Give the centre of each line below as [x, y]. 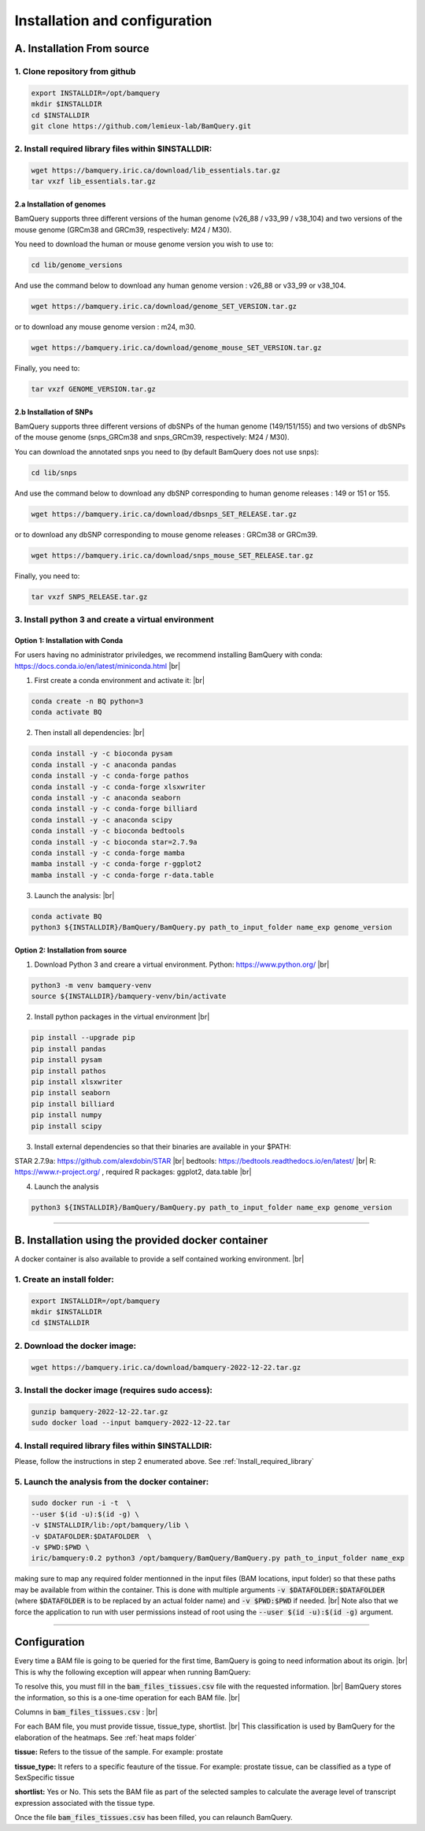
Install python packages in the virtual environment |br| [122, 1017]
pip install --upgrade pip [83, 1038]
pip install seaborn [70, 1093]
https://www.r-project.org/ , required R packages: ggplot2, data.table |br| [133, 1172]
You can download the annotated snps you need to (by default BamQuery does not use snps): [167, 451]
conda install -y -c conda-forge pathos [110, 776]
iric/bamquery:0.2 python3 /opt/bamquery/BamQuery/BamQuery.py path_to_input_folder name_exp [218, 1558]
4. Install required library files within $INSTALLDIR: [113, 1446]
